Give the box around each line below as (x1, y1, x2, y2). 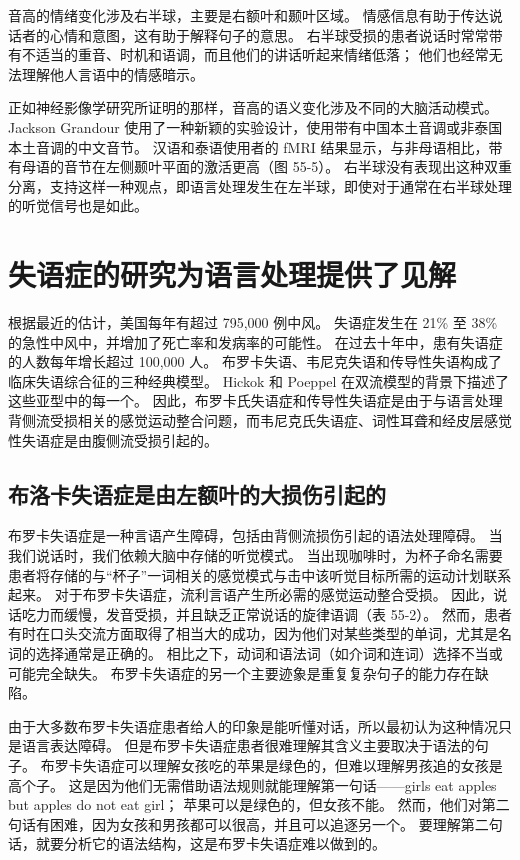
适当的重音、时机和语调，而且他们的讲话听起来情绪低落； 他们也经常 (35, 44, 489, 65)
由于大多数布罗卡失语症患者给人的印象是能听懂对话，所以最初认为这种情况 (8, 715, 498, 736)
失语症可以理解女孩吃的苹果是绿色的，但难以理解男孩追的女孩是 (82, 754, 503, 775)
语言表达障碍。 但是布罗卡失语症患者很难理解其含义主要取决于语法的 (21, 735, 475, 756)
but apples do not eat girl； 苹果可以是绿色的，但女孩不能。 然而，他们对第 (8, 794, 496, 815)
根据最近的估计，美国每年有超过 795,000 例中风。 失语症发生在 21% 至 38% (8, 312, 498, 333)
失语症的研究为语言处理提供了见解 (8, 254, 457, 295)
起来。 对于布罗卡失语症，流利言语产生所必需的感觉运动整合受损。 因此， (8, 584, 494, 605)
